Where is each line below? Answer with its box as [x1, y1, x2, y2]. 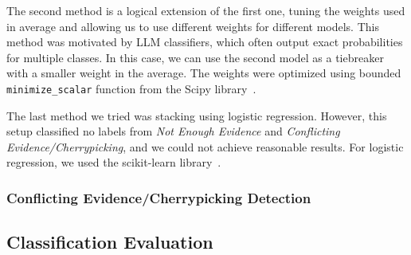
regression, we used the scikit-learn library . [6, 154, 221, 171]
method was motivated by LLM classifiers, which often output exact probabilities [6, 33, 403, 50]
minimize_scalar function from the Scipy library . [6, 80, 256, 96]
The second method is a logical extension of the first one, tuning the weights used [6, 2, 405, 18]
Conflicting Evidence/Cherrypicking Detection [6, 187, 311, 207]
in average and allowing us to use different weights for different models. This [6, 18, 379, 34]
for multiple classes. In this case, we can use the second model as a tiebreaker [6, 49, 384, 65]
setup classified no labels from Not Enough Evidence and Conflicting [6, 123, 340, 139]
